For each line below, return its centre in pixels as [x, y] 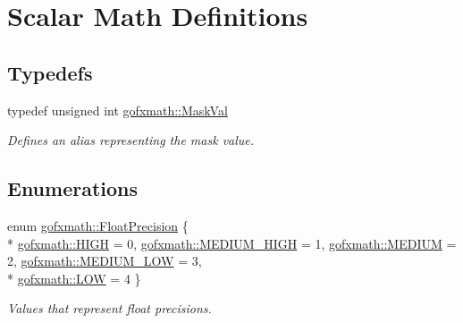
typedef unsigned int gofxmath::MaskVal [118, 110]
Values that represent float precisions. [109, 308]
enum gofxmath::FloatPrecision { [98, 225]
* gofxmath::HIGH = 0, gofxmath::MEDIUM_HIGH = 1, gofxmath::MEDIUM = [232, 243]
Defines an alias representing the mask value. [131, 140]
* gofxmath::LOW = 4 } [74, 278]
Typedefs [50, 72]
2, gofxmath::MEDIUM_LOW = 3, [105, 261]
